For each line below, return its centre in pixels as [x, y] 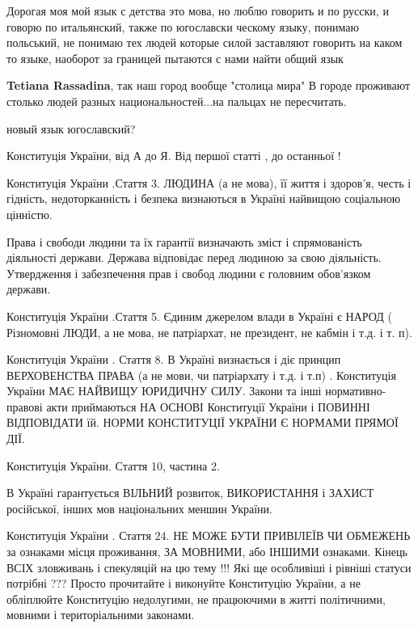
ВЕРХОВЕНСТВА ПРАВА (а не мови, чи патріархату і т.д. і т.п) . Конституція [201, 375]
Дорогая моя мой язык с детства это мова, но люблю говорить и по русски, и [198, 11]
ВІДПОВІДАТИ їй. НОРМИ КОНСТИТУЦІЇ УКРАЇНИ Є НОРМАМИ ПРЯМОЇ [203, 422]
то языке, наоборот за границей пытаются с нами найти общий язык [175, 58]
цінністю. [30, 214]
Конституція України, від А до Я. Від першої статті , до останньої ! [174, 156]
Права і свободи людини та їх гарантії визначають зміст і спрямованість [184, 241]
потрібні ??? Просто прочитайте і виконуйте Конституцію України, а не [184, 583]
